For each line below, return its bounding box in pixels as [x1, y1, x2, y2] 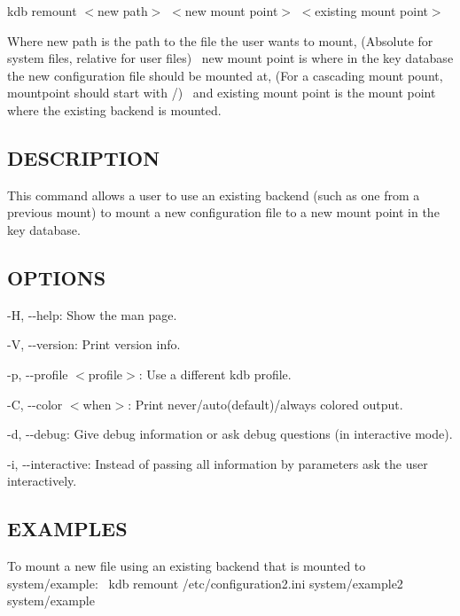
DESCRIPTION [7, 144, 160, 171]
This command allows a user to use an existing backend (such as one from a [7, 185, 420, 204]
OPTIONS [7, 263, 106, 291]
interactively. [7, 472, 77, 490]
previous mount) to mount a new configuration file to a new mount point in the [7, 203, 440, 222]
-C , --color [7, 394, 63, 413]
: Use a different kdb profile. [138, 364, 292, 383]
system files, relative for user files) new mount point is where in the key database [7, 49, 454, 67]
